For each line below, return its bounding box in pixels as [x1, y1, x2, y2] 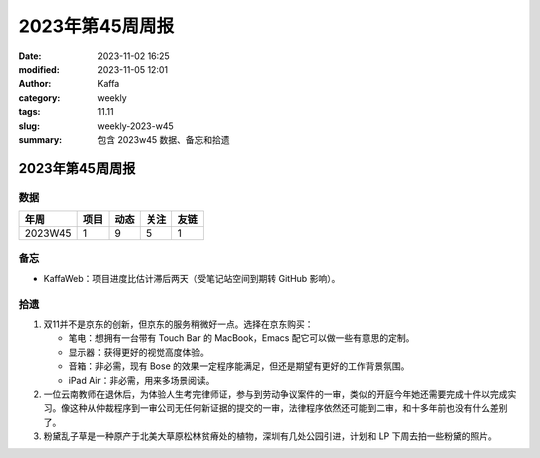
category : [18, 91, 61, 104]
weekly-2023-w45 [97, 120, 174, 132]
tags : [18, 106, 41, 118]
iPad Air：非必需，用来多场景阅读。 [68, 374, 215, 386]
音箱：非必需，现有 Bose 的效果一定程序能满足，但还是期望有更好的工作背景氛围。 [68, 360, 410, 372]
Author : [18, 78, 52, 90]
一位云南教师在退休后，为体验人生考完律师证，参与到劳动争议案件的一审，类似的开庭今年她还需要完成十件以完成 [43, 388, 508, 400]
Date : [18, 50, 42, 62]
